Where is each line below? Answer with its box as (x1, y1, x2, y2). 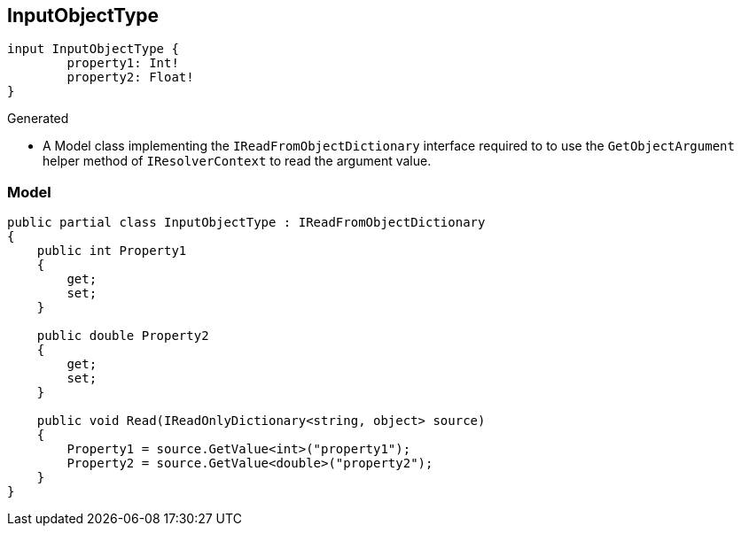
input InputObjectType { (7, 42, 179, 57)
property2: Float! (66, 70, 194, 85)
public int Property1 (36, 243, 187, 259)
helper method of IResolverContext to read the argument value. (43, 153, 432, 169)
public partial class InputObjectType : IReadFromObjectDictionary (7, 215, 486, 230)
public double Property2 (36, 328, 209, 344)
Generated (7, 111, 69, 127)
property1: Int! (66, 56, 179, 71)
